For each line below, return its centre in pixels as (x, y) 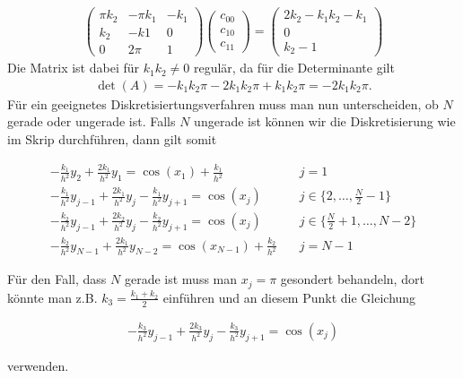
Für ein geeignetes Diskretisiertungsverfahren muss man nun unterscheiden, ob (223, 103)
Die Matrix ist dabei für (73, 68)
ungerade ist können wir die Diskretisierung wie (325, 121)
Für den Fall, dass (57, 279)
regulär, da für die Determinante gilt (294, 68)
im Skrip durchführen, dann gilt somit (112, 138)
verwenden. (38, 365)
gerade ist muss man (181, 279)
